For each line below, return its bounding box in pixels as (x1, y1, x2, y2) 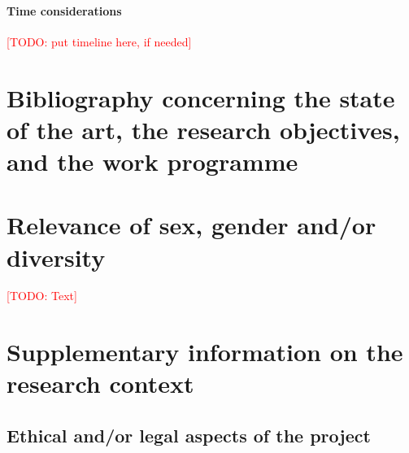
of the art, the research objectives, (7, 112, 400, 146)
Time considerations (7, 2, 122, 19)
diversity (7, 240, 106, 273)
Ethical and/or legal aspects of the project (7, 423, 371, 447)
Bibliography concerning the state (7, 81, 395, 114)
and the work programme (7, 144, 298, 177)
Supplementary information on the (7, 335, 403, 368)
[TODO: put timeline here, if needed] (7, 33, 192, 50)
